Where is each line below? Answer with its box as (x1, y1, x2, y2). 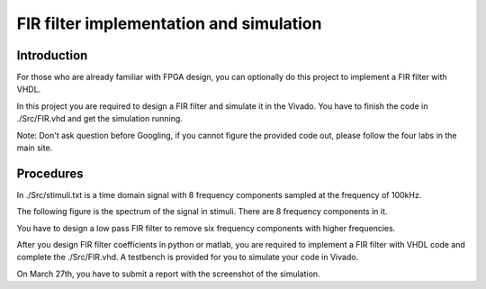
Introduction (16, 48, 88, 63)
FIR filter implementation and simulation (16, 14, 322, 33)
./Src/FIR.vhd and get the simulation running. (16, 113, 184, 124)
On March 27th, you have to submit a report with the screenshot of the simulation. (16, 268, 320, 279)
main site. (16, 142, 53, 153)
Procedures (16, 166, 85, 181)
